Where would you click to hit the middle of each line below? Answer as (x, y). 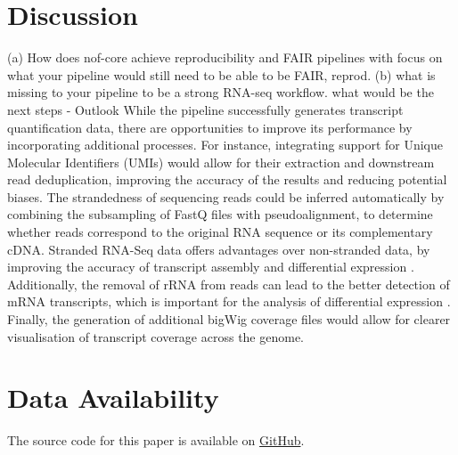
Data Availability (113, 398)
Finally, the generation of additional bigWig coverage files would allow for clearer (229, 319)
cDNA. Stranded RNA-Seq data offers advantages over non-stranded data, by (219, 249)
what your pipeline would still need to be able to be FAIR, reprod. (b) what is (221, 74)
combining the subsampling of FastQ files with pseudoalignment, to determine (220, 214)
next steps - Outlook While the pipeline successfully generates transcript (205, 109)
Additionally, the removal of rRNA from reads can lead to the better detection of (229, 284)
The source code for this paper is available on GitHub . (156, 440)
